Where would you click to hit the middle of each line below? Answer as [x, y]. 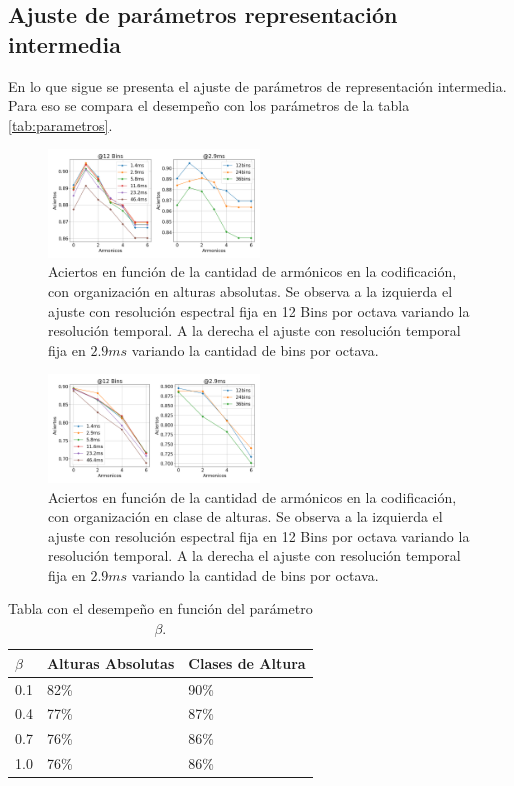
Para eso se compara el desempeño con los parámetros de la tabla [209, 105]
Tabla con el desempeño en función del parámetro [160, 608]
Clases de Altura [247, 662]
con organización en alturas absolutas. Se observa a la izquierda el [250, 291]
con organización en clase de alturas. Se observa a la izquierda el [245, 516]
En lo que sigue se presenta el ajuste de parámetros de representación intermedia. [257, 85]
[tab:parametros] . [60, 124]
